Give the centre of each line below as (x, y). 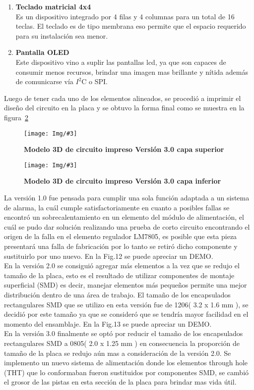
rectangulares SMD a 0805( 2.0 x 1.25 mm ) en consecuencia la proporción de (122, 343)
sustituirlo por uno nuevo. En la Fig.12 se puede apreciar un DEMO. (109, 256)
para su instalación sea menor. (62, 35)
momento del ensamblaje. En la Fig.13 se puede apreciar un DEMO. (108, 323)
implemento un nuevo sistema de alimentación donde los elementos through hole (126, 363)
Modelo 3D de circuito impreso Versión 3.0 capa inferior (123, 181)
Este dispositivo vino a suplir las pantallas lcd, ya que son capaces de (121, 62)
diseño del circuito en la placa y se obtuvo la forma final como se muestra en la (124, 108)
